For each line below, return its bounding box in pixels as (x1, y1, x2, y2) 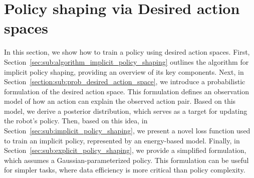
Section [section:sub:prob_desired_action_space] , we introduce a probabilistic (4, 76, 245, 87)
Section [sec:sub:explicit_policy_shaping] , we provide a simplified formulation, (4, 145, 246, 155)
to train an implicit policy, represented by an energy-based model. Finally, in (4, 135, 240, 145)
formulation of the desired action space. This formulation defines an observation (4, 86, 249, 96)
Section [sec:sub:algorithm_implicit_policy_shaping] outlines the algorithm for (4, 56, 249, 67)
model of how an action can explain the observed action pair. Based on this (4, 96, 236, 106)
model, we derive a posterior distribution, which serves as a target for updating (4, 105, 247, 116)
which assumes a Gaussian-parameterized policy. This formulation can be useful (4, 154, 249, 165)
